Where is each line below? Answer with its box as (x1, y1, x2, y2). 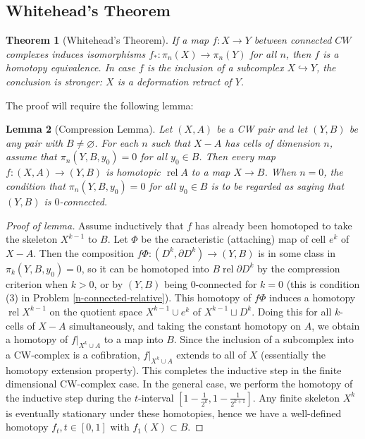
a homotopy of (6, 332, 68, 347)
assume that (6, 149, 57, 164)
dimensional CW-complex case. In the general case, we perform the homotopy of (6, 376, 353, 391)
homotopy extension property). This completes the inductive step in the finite (6, 362, 342, 377)
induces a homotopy (268, 290, 356, 305)
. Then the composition (33, 245, 135, 260)
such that (151, 135, 191, 150)
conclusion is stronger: (6, 73, 103, 88)
